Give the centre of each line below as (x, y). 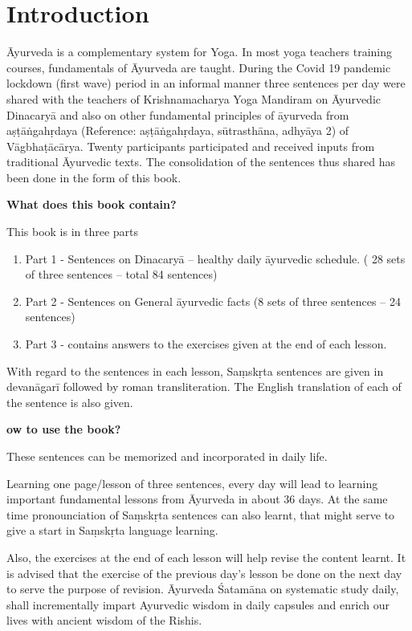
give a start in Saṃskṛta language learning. (112, 530)
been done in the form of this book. (94, 177)
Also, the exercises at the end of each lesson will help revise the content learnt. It (206, 557)
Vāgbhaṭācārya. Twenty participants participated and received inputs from (191, 146)
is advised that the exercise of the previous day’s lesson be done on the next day (204, 573)
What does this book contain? (92, 204)
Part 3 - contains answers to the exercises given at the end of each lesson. (206, 344)
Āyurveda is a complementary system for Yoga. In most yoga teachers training (200, 52)
